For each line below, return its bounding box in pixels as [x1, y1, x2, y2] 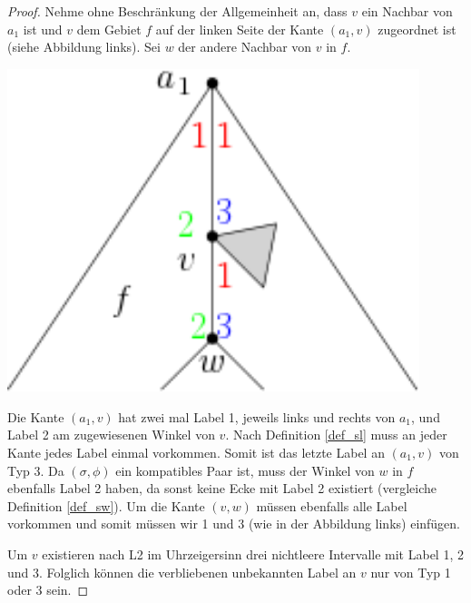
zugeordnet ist [378, 19, 456, 38]
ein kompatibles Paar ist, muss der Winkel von [115, 460, 375, 479]
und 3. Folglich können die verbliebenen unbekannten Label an [7, 562, 357, 581]
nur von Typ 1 [370, 562, 451, 581]
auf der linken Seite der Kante [155, 19, 324, 38]
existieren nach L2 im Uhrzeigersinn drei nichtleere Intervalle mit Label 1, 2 [42, 544, 464, 563]
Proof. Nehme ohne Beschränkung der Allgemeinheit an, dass [7, 2, 348, 20]
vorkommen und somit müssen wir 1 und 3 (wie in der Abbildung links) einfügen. [7, 514, 461, 533]
